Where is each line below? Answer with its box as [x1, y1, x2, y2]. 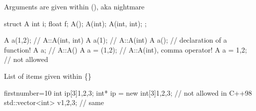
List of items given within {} [4, 70, 91, 81]
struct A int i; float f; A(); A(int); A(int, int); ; [4, 18, 147, 28]
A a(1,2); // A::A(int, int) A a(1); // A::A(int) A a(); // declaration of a [4, 35, 227, 45]
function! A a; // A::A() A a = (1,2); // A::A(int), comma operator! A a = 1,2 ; [4, 44, 247, 55]
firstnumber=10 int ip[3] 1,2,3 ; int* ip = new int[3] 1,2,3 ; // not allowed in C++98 [4, 87, 252, 98]
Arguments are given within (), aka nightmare [4, 1, 145, 11]
